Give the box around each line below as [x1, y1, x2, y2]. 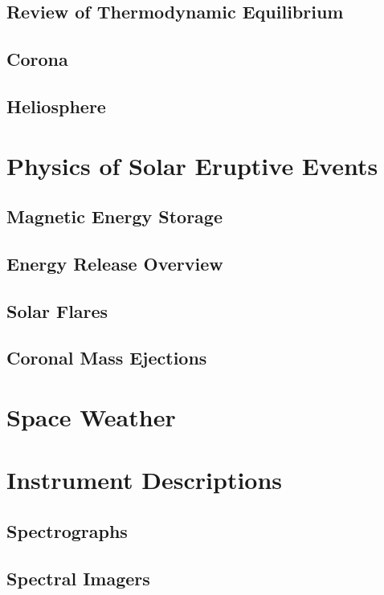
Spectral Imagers [6, 565, 150, 590]
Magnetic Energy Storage [6, 204, 223, 229]
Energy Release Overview [6, 251, 223, 275]
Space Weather [6, 401, 176, 434]
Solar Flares [6, 298, 108, 323]
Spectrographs [6, 518, 128, 543]
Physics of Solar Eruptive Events [6, 149, 378, 181]
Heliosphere [6, 93, 106, 118]
